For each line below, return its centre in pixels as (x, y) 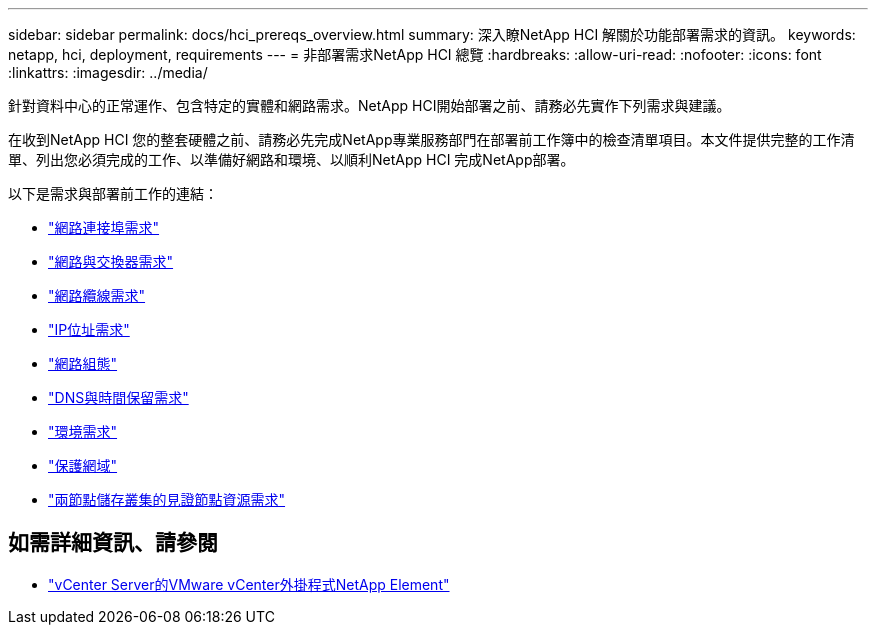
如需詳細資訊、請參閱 (113, 543)
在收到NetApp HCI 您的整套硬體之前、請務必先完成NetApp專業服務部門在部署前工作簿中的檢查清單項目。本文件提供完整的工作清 (431, 139)
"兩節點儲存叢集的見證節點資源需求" (167, 499)
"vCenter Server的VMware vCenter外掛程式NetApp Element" (249, 584)
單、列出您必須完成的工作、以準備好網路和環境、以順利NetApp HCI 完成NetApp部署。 (291, 159)
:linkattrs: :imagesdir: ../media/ (108, 72)
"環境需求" (83, 431)
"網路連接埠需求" (104, 227)
